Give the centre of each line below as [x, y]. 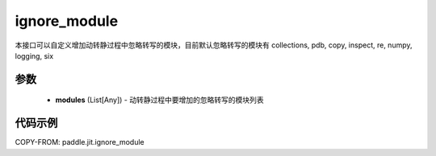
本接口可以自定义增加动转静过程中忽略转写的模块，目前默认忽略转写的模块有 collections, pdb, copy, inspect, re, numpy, [214, 45]
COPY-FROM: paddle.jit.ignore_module [80, 142]
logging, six [34, 55]
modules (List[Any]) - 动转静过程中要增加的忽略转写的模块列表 [159, 100]
